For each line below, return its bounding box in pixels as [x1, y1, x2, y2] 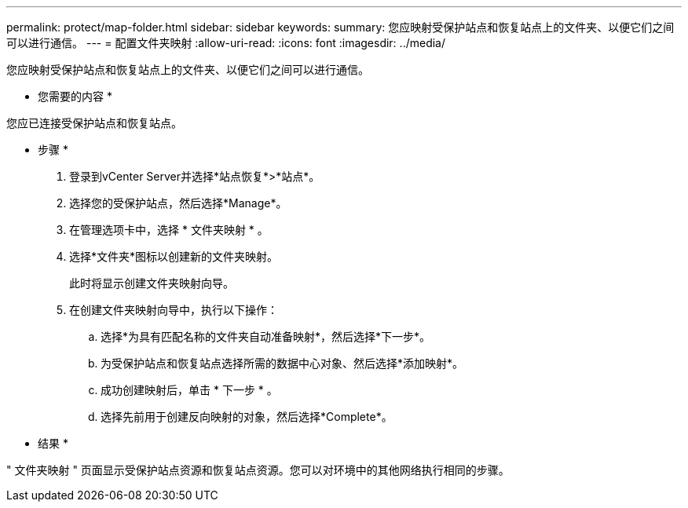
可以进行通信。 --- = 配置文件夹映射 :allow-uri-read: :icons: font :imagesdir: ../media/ [6, 36, 446, 49]
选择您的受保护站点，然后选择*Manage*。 [69, 196, 287, 210]
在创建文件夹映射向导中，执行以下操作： [69, 303, 278, 316]
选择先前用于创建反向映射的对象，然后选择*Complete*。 [101, 410, 393, 423]
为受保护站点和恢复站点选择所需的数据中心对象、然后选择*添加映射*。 [101, 356, 464, 370]
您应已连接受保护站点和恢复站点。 [6, 116, 182, 130]
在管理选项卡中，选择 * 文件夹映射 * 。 [69, 223, 269, 236]
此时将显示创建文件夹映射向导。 [69, 276, 234, 290]
